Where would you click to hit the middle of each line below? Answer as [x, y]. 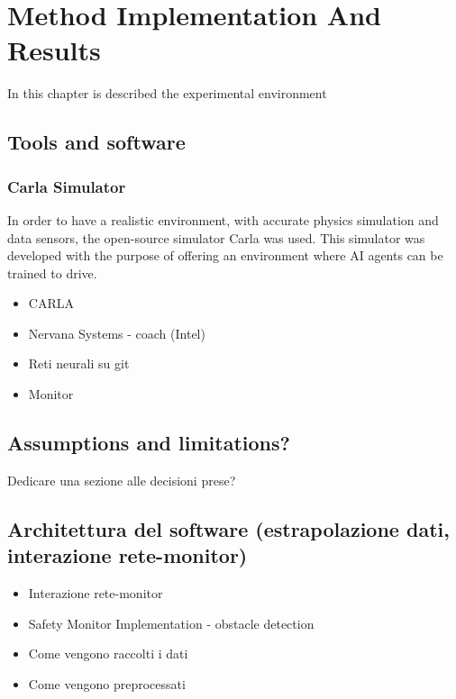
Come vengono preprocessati [107, 683]
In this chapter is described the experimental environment [167, 93]
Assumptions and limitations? [149, 443]
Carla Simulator [67, 186]
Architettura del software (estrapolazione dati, [228, 528]
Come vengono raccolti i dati [108, 654]
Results [54, 50]
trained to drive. [52, 272]
